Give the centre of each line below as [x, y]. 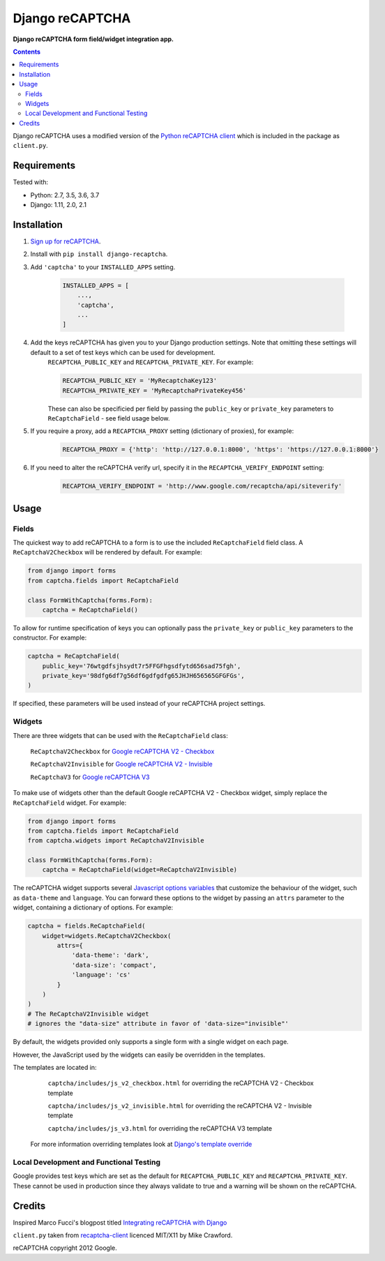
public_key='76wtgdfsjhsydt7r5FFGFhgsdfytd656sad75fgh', [142, 666]
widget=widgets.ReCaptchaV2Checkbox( [107, 936]
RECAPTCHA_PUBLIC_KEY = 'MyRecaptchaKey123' [140, 381]
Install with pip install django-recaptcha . [99, 254]
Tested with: [31, 182]
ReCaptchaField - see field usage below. [109, 418]
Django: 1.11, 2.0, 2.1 [59, 205]
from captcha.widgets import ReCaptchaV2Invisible [116, 841]
